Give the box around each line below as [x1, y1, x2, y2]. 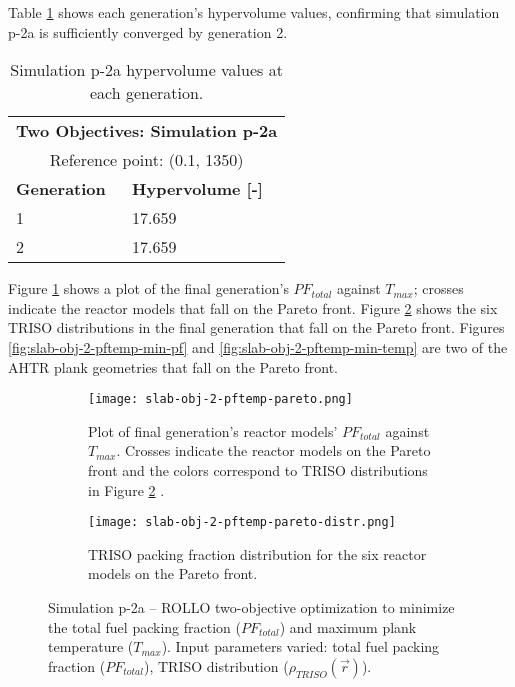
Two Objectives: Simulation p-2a [16, 119, 278, 143]
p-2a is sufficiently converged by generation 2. [8, 21, 288, 42]
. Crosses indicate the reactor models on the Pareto [116, 440, 431, 461]
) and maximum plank [279, 616, 417, 637]
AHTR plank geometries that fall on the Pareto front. [8, 356, 338, 377]
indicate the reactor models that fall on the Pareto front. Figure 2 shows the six [8, 297, 498, 318]
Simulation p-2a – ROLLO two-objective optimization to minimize [48, 597, 455, 618]
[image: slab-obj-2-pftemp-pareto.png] [88, 392, 353, 407]
